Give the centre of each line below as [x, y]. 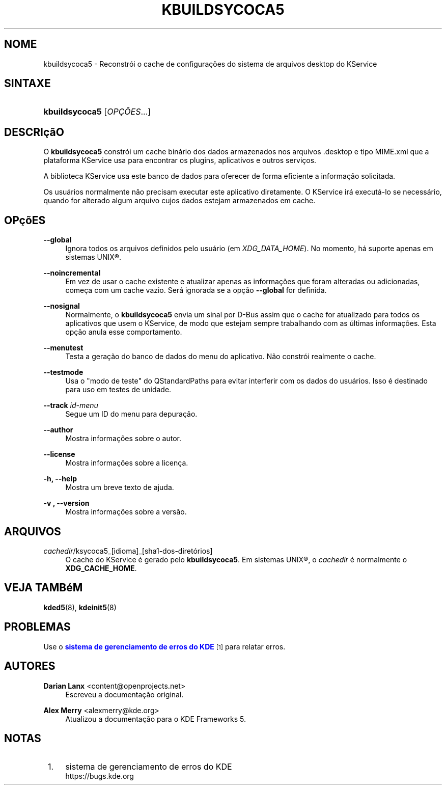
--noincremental [72, 273]
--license [59, 454]
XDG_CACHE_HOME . [101, 568]
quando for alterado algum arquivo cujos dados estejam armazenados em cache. [179, 201]
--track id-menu [71, 405]
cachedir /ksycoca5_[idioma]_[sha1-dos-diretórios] [128, 551]
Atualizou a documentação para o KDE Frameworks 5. [156, 719]
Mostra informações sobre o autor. [123, 439]
